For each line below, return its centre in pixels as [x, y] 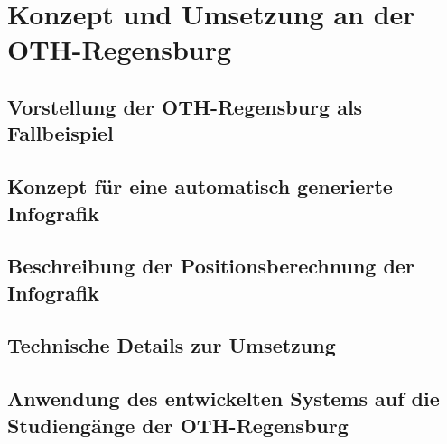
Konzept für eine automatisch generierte [200, 186]
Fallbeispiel [61, 133]
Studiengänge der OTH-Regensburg [178, 425]
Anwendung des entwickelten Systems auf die [223, 398]
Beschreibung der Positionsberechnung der [211, 266]
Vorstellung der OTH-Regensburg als [185, 106]
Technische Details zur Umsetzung [172, 345]
